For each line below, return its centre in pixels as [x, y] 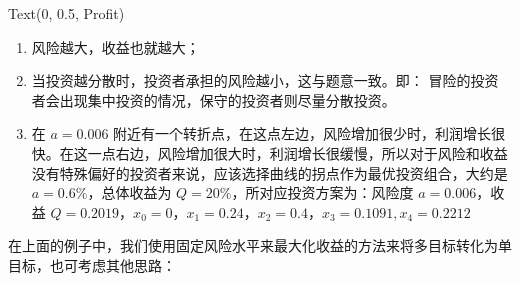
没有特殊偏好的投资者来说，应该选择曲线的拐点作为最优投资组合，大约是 [269, 172]
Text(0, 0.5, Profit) [66, 13]
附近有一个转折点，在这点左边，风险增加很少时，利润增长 [302, 133]
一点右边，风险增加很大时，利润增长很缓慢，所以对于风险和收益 [297, 152]
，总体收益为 [129, 192]
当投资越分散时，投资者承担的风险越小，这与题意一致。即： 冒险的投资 [265, 80]
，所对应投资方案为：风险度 [322, 192]
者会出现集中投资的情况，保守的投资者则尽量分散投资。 [213, 99]
